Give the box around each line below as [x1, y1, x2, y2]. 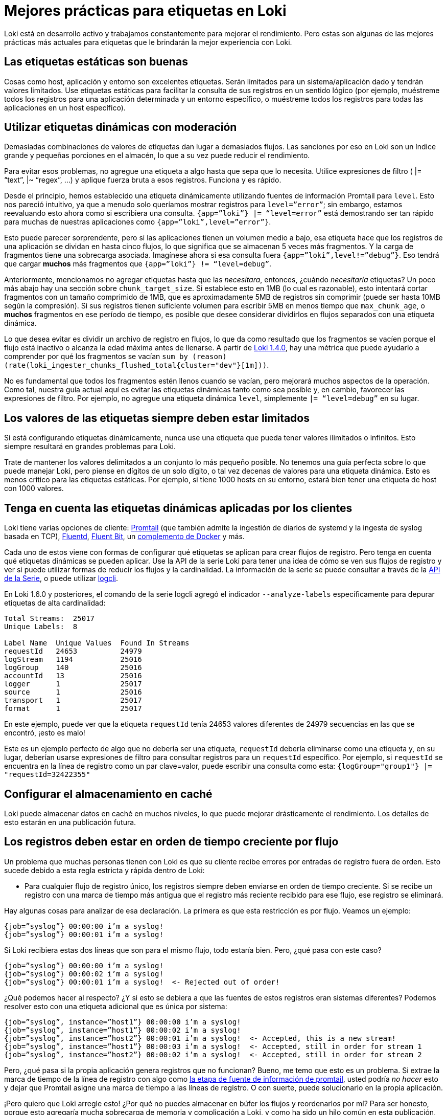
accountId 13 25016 [4, 672, 142, 680]
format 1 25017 [4, 704, 142, 713]
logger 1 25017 [4, 680, 142, 688]
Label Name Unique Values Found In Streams [4, 639, 190, 648]
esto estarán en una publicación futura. [4, 817, 136, 827]
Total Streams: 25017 [4, 614, 95, 623]
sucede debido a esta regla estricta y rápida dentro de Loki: [4, 865, 205, 875]
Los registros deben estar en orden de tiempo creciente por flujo [4, 835, 339, 849]
